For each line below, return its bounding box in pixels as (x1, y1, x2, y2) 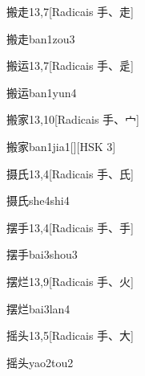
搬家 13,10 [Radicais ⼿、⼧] (6, 111, 139, 128)
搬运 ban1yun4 (6, 84, 77, 100)
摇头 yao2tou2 (6, 354, 74, 370)
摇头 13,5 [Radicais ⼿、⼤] (6, 327, 134, 344)
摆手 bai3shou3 (6, 246, 78, 263)
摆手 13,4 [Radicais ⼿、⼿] (6, 219, 134, 235)
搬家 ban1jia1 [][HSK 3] (6, 137, 116, 154)
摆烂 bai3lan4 (6, 300, 70, 317)
